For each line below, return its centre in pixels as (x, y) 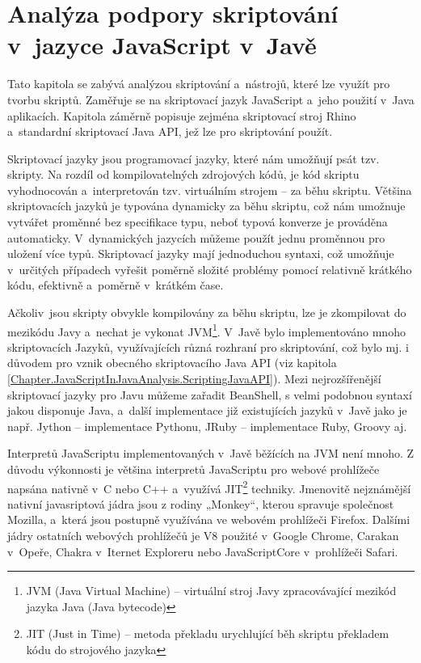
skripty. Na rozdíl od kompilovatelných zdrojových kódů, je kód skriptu (183, 174)
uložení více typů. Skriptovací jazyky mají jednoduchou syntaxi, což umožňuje (201, 253)
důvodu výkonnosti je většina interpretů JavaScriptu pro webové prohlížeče (194, 469)
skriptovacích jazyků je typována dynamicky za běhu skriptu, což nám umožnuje (206, 206)
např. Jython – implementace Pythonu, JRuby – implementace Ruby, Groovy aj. (207, 426)
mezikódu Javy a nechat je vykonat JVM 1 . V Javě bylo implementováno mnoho (206, 330)
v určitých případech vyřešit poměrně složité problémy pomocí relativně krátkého (210, 269)
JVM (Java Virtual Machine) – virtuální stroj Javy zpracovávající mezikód (211, 591)
